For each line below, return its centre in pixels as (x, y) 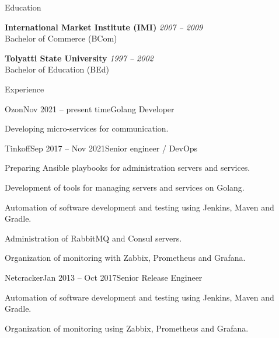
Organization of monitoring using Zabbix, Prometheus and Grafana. (127, 328)
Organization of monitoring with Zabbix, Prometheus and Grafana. (125, 258)
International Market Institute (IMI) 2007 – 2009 (104, 27)
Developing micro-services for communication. (87, 128)
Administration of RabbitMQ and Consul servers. (93, 238)
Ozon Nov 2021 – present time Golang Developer (90, 108)
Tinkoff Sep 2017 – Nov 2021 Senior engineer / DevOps (101, 148)
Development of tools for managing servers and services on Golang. (125, 187)
